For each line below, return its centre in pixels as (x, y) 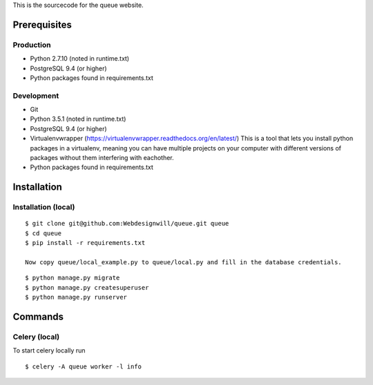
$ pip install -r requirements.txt (85, 243)
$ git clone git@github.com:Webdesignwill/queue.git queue (127, 224)
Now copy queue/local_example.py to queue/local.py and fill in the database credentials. (183, 262)
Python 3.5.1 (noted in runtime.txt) (78, 119)
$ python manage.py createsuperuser (87, 287)
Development (36, 95)
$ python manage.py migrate (73, 278)
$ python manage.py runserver (76, 297)
